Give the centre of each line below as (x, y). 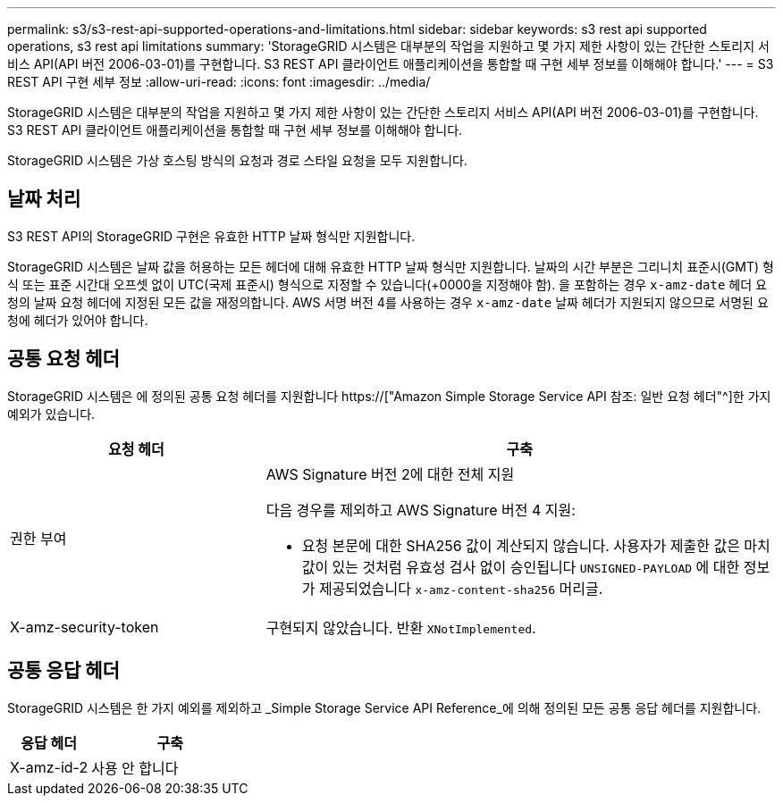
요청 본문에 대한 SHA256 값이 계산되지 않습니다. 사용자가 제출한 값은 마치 (536, 545)
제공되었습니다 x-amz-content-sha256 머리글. (461, 588)
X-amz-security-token (84, 627)
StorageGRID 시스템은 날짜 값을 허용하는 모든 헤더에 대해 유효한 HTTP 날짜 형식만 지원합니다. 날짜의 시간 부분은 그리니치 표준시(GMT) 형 (391, 266)
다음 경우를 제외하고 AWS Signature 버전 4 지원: (421, 510)
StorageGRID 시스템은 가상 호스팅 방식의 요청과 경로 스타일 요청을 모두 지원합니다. (237, 160)
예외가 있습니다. (51, 414)
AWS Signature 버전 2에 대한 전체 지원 (390, 474)
